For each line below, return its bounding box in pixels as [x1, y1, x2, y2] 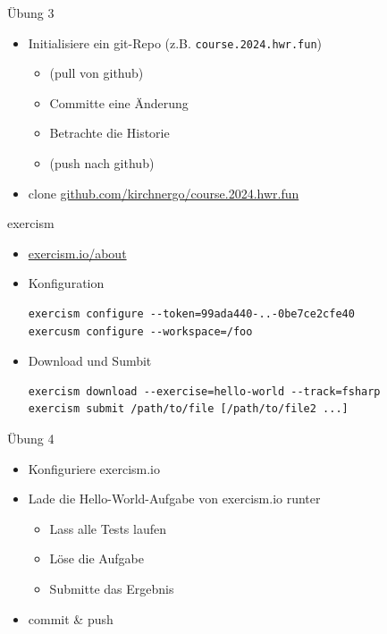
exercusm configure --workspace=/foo [28, 325, 253, 338]
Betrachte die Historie [49, 123, 170, 142]
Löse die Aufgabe [49, 549, 144, 568]
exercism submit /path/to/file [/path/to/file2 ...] [28, 402, 349, 416]
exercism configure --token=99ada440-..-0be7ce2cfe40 [28, 308, 355, 320]
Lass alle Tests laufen [49, 519, 166, 537]
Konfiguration [28, 274, 105, 292]
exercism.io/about [28, 243, 127, 262]
